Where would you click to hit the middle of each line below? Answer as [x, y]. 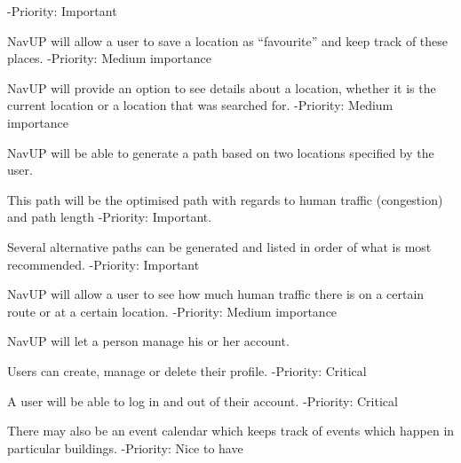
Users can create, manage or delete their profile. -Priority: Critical [187, 370]
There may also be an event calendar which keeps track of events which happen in [231, 431]
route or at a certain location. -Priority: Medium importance [172, 311]
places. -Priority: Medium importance [109, 58]
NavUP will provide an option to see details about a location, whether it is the [222, 87]
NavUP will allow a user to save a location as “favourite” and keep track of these [228, 40]
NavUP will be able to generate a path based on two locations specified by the [221, 152]
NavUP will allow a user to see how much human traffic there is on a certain [216, 294]
